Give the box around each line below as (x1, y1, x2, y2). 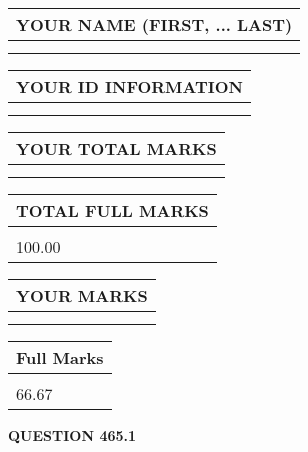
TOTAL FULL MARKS (16, 199, 209, 222)
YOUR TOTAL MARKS (16, 137, 217, 160)
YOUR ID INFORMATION (16, 75, 243, 98)
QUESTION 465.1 (8, 425, 137, 445)
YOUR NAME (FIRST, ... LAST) (16, 13, 293, 36)
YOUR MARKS (16, 284, 148, 307)
